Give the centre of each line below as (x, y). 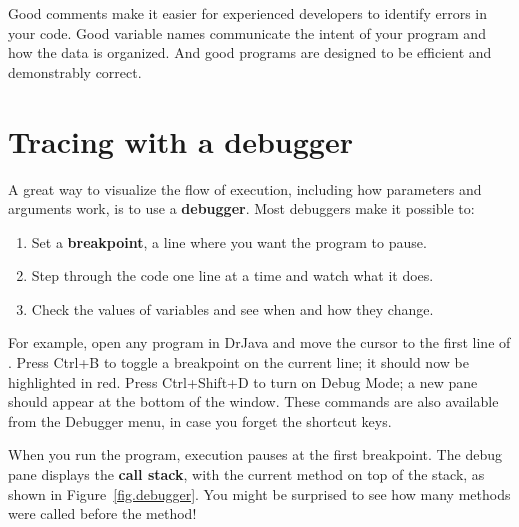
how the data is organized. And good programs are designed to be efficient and (250, 52)
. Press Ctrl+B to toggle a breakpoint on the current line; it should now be (238, 362)
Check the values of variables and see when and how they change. (232, 308)
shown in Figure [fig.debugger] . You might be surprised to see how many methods (259, 493)
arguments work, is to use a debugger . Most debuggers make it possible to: (241, 208)
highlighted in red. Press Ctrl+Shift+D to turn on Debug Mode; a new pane (243, 381)
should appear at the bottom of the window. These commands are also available (253, 401)
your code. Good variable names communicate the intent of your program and (247, 32)
